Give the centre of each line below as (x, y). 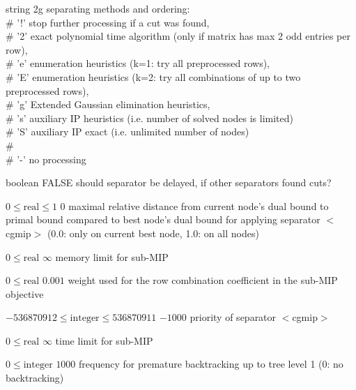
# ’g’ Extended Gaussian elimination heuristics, (108, 104)
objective (25, 293)
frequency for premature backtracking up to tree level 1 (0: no (211, 364)
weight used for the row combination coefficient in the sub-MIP (203, 280)
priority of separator (233, 317)
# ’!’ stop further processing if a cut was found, (108, 22)
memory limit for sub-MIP (112, 256)
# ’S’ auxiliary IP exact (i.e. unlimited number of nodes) (127, 132)
